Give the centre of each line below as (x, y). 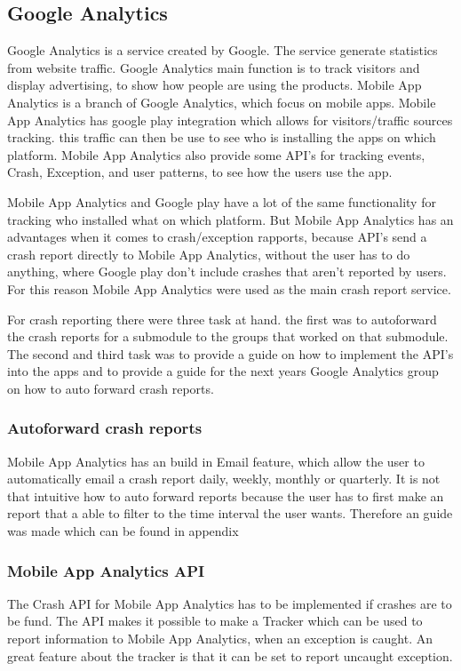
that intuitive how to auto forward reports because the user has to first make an (226, 495)
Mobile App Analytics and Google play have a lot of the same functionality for (222, 201)
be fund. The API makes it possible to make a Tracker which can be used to (215, 621)
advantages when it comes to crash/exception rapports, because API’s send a (217, 237)
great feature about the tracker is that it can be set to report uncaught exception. (230, 655)
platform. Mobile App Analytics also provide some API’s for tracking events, (216, 154)
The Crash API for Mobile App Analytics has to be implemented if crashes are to (230, 603)
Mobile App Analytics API (106, 570)
